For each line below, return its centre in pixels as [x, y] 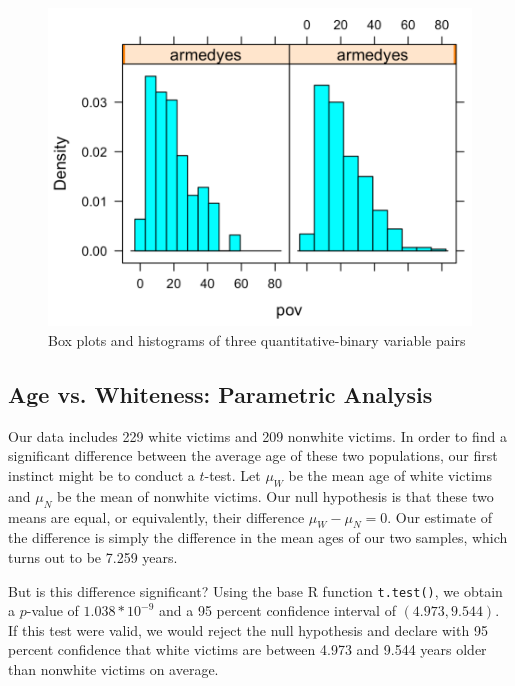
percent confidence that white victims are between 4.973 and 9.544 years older [247, 649]
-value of [52, 610]
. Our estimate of [439, 516]
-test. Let [232, 475]
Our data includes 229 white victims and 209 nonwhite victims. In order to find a [257, 435]
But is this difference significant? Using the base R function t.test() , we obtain [255, 590]
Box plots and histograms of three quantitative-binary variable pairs [257, 340]
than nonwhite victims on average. [113, 669]
